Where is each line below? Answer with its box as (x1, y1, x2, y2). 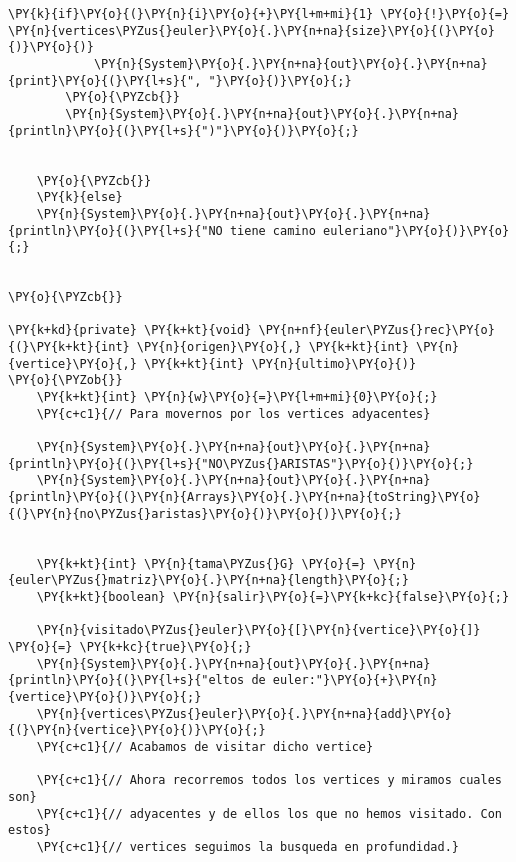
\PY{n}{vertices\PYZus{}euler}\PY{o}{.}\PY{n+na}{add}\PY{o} (36, 706, 452, 721)
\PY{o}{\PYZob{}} (8, 373, 123, 388)
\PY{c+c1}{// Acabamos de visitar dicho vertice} (36, 739, 374, 754)
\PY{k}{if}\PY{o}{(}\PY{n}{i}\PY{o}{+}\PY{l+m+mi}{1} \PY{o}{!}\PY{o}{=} (8, 7, 510, 21)
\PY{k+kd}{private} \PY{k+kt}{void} (8, 323, 252, 338)
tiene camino (229, 223, 316, 238)
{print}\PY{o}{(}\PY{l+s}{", (8, 73, 202, 88)
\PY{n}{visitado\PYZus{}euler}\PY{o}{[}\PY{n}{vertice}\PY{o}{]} (36, 623, 481, 638)
